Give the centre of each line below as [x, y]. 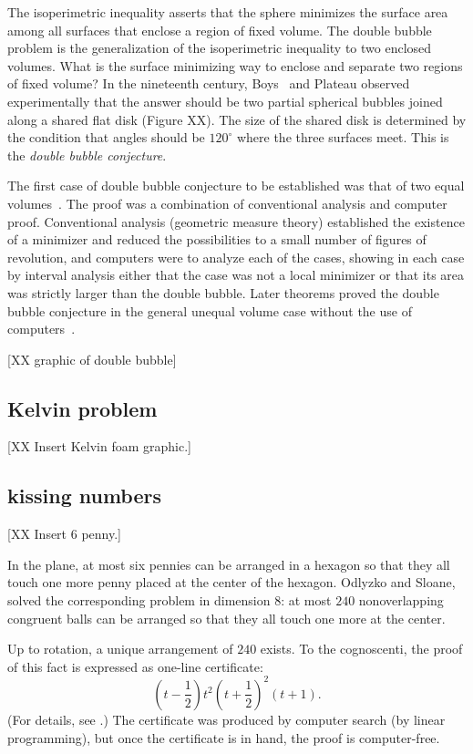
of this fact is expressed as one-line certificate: [135, 666]
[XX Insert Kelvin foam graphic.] [100, 446]
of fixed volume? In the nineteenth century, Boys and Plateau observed [209, 83]
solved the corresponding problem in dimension [139, 600]
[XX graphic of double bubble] [92, 359]
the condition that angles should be [106, 137]
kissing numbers [85, 496]
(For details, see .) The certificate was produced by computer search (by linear [226, 719]
